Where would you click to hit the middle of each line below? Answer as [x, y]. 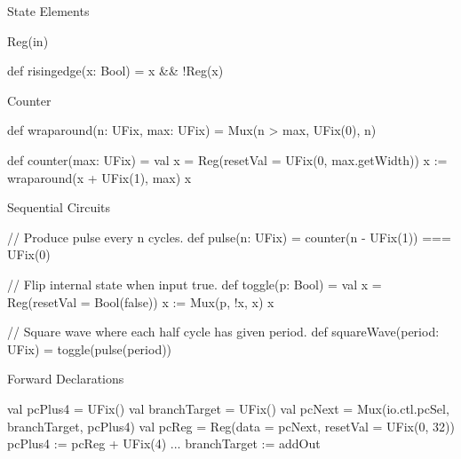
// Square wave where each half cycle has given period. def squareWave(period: [223, 332]
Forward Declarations [66, 379]
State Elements [48, 11]
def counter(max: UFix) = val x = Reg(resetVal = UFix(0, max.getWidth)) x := [227, 159]
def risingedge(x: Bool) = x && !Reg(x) [115, 71]
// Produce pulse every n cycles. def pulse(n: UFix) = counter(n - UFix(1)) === [229, 237]
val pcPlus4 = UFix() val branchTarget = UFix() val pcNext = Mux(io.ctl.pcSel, [228, 408]
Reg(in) [28, 40]
